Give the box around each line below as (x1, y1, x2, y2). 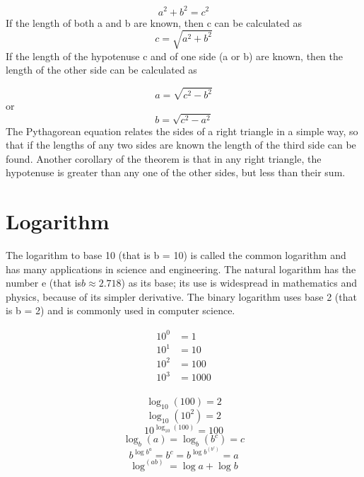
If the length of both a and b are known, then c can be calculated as (6, 15, 302, 30)
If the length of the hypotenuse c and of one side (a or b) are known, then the (6, 48, 344, 63)
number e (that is (6, 275, 82, 290)
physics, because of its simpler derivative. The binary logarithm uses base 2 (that (6, 289, 357, 304)
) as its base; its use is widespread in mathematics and (121, 275, 358, 290)
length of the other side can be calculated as (6, 62, 197, 77)
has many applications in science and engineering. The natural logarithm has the (6, 261, 356, 276)
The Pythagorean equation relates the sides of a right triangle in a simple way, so (6, 123, 358, 138)
